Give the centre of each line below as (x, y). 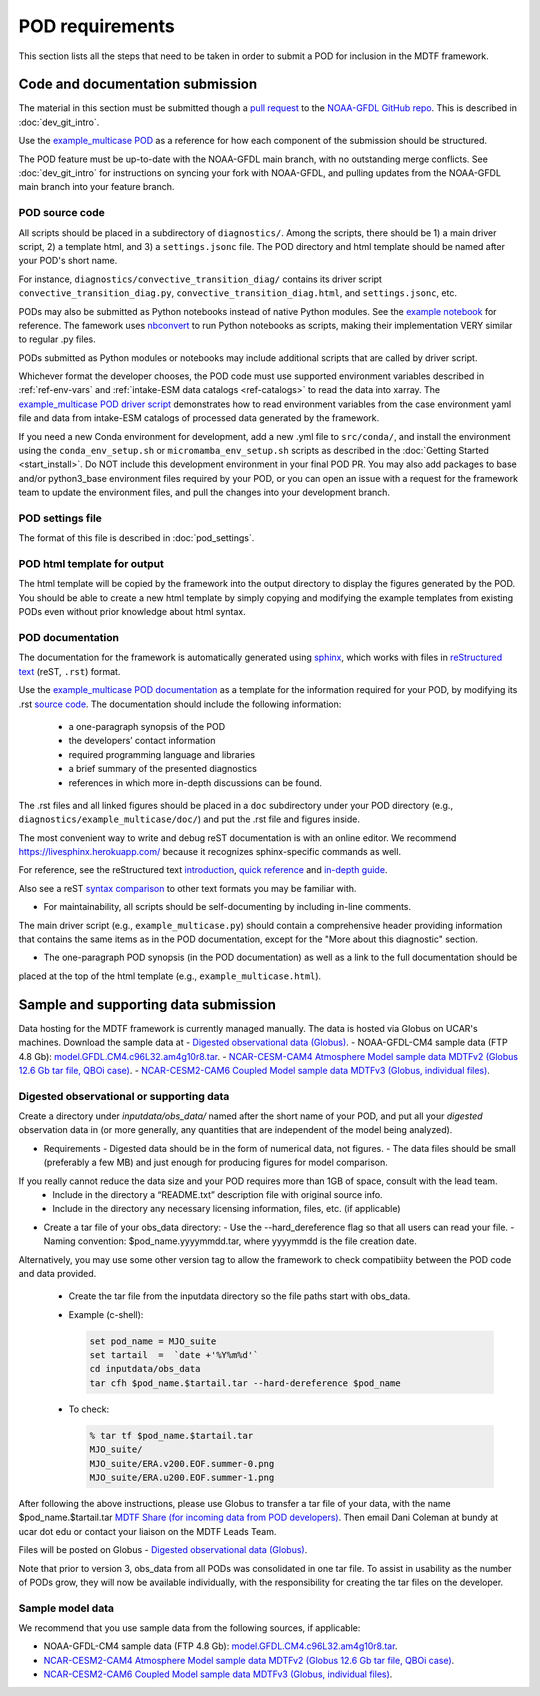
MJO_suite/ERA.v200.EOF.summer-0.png (182, 1463)
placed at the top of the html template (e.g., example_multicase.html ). (170, 976)
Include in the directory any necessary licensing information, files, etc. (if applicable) (226, 1209)
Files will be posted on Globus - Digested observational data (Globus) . (163, 1550)
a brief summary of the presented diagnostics (162, 769)
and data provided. (57, 1273)
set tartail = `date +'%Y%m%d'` (174, 1355)
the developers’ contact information (142, 741)
